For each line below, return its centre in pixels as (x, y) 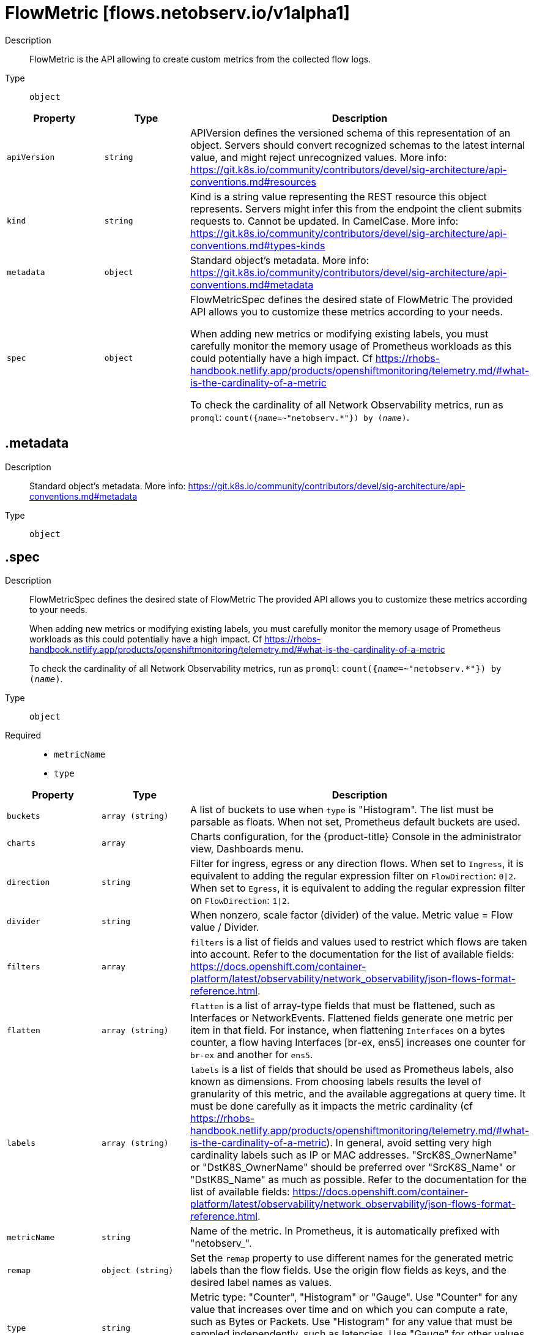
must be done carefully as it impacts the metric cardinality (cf (332, 1106)
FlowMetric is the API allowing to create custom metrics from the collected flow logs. (200, 59)
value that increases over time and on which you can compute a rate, (349, 1310)
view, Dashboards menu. (247, 849)
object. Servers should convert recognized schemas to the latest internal (358, 145)
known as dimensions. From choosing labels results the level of (336, 1082)
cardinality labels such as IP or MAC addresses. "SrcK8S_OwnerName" (354, 1155)
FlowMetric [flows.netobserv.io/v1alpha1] (178, 13)
